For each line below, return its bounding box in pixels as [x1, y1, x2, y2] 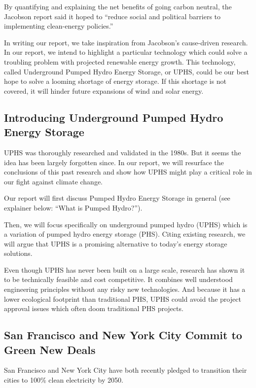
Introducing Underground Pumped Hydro [4, 109, 223, 125]
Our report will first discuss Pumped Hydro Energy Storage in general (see [4, 193, 230, 203]
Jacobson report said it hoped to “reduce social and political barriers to [4, 11, 221, 21]
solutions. [4, 248, 33, 258]
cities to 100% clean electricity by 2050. [4, 375, 123, 385]
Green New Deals [4, 342, 96, 357]
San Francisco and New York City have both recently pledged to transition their [4, 365, 247, 375]
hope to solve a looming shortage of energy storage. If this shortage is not [4, 76, 226, 86]
